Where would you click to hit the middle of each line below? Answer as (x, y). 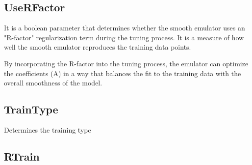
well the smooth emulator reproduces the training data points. (98, 47)
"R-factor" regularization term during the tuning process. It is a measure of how (124, 37)
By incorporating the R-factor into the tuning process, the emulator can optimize (126, 63)
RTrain (22, 156)
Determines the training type (48, 129)
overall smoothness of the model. (53, 83)
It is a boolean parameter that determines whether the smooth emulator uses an (125, 28)
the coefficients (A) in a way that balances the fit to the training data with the (123, 73)
